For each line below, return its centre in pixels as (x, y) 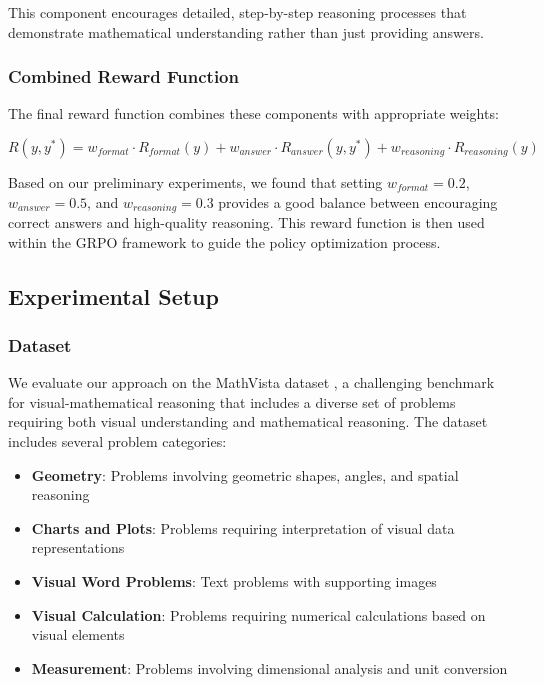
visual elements (78, 634)
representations (78, 547)
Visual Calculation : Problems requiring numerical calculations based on (258, 614)
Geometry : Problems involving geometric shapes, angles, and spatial (245, 474)
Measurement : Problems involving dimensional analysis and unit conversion (269, 667)
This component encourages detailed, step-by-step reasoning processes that (237, 12)
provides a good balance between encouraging (358, 201)
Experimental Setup (113, 295)
